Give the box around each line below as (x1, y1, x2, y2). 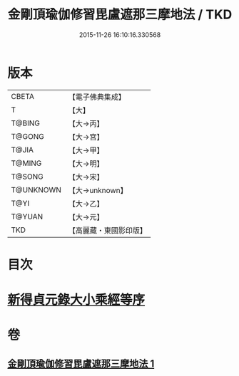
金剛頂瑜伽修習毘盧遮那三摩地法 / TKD (7, 6, 233, 23)
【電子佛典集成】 (68, 92, 126, 102)
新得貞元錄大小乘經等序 (7, 292, 146, 308)
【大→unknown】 (68, 185, 128, 195)
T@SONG (11, 172, 44, 182)
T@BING (11, 118, 41, 128)
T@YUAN (11, 211, 44, 221)
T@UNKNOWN (11, 184, 62, 194)
